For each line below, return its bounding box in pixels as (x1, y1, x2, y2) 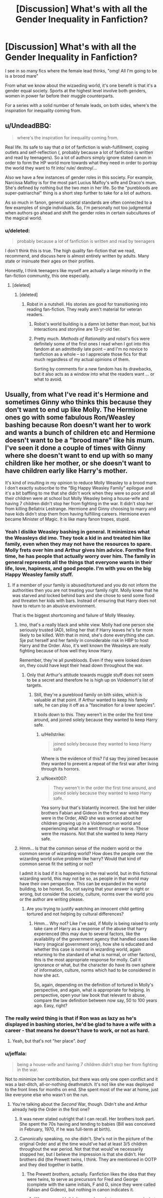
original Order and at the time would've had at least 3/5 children (19, 1141, 147, 1147)
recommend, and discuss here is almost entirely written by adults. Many (5, 253, 149, 259)
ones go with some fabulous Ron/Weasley (5, 413, 135, 422)
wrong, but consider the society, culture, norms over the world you (19, 891, 154, 897)
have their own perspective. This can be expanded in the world (19, 881, 146, 887)
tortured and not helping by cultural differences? (26, 911, 124, 917)
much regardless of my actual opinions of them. (34, 357, 130, 363)
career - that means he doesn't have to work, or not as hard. (5, 1027, 150, 1034)
